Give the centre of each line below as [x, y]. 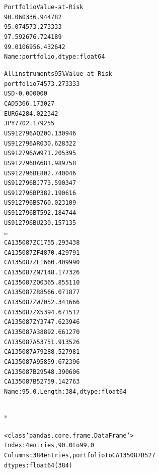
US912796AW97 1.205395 [40, 153]
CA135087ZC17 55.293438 [42, 243]
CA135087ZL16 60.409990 [42, 263]
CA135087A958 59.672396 [42, 362]
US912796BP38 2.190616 [40, 193]
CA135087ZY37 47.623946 [42, 322]
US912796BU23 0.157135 [40, 223]
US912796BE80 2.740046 [40, 173]
